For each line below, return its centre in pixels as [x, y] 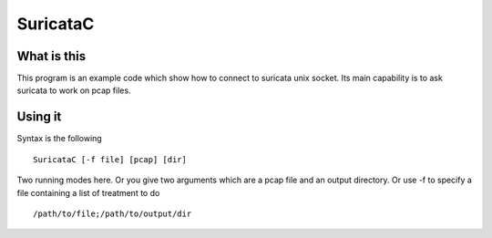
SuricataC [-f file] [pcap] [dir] [110, 159]
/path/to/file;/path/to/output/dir [113, 213]
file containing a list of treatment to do [88, 192]
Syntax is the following [59, 139]
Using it [39, 117]
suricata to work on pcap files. [74, 90]
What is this [51, 56]
